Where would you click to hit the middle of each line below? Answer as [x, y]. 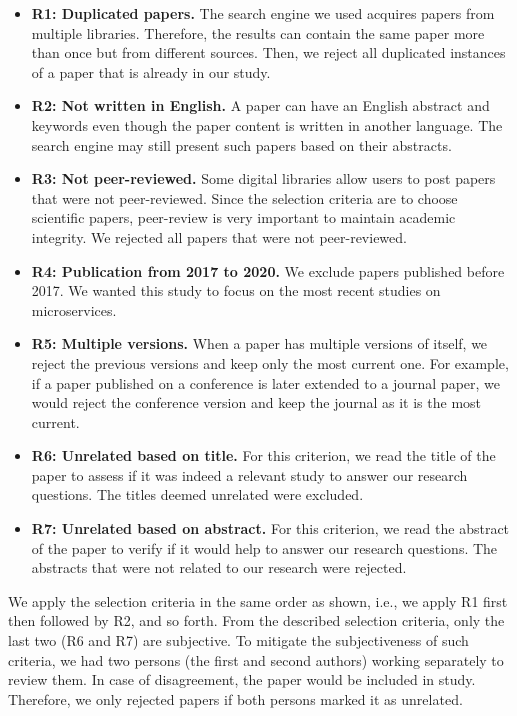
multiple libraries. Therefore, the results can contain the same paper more [258, 32]
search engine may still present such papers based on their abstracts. [241, 144]
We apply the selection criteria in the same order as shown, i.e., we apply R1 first [258, 600]
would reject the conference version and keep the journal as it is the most [256, 402]
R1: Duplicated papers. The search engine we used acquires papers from [263, 13]
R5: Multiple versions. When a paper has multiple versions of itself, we [259, 343]
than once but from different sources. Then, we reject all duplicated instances [268, 52]
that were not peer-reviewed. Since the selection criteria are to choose [244, 197]
